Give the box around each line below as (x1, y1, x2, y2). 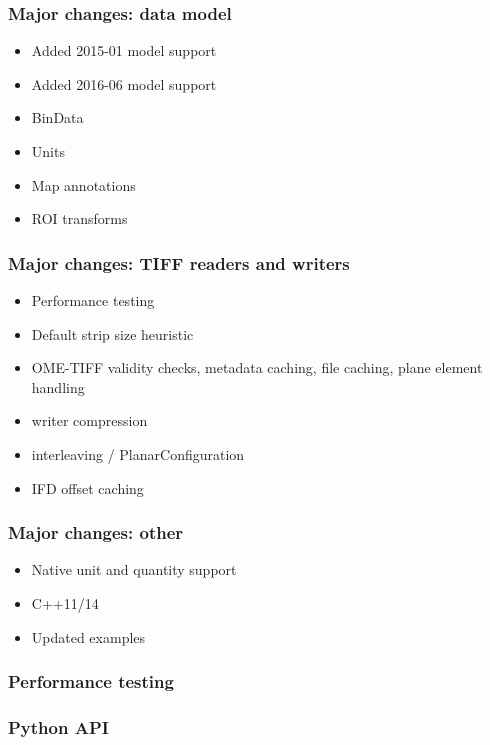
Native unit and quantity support (31, 559, 237, 580)
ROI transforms (31, 208, 128, 229)
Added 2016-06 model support (31, 73, 217, 94)
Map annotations (31, 174, 136, 195)
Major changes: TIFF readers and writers (8, 250, 350, 275)
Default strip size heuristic (31, 323, 194, 344)
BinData (31, 107, 84, 128)
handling (31, 376, 85, 397)
